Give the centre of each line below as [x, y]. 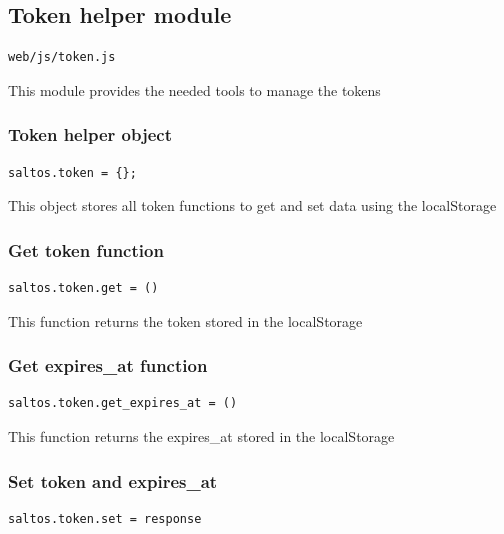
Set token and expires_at [113, 480]
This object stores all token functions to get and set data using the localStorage [252, 205]
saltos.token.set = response [105, 518]
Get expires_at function [108, 365]
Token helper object [90, 134]
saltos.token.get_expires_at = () [123, 403]
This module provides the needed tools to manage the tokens [194, 89]
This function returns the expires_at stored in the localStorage [201, 436]
